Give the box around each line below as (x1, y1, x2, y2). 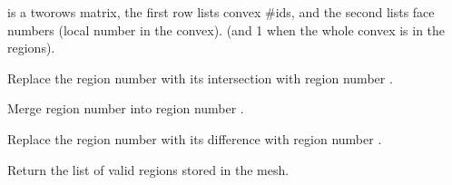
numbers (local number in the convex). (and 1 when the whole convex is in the (7, 20, 446, 39)
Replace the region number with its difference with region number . (7, 129, 382, 148)
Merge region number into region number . (7, 99, 244, 118)
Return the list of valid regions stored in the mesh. (7, 160, 290, 179)
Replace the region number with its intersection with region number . (7, 68, 393, 87)
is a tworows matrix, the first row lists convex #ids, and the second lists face (7, 3, 435, 21)
